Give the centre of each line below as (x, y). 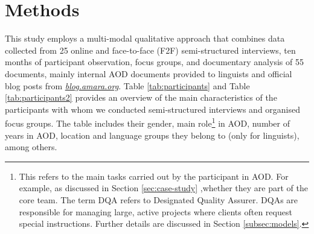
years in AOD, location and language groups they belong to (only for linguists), (152, 135)
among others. (31, 147)
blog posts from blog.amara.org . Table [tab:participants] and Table (127, 85)
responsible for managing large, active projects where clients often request (155, 211)
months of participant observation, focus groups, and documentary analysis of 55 (154, 62)
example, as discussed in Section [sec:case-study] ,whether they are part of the (163, 188)
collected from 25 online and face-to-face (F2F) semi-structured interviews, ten (150, 50)
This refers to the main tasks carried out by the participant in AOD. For (154, 176)
